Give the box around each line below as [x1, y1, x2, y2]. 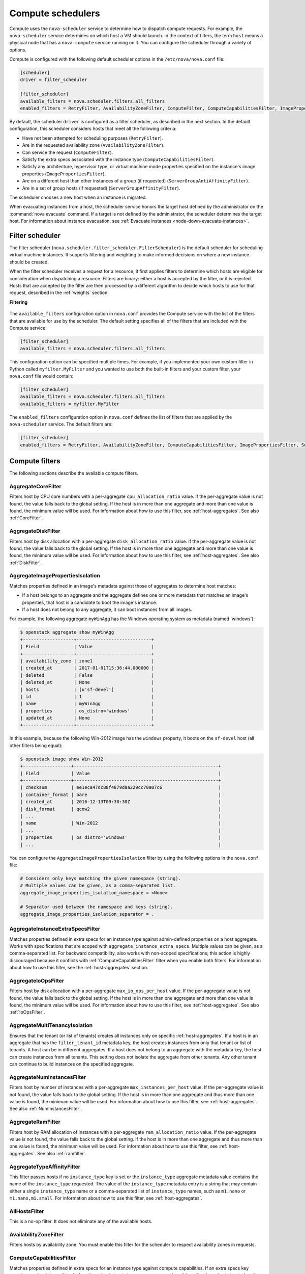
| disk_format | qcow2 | [20, 806, 221, 812]
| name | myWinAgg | [20, 701, 155, 707]
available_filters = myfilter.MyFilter [20, 401, 119, 407]
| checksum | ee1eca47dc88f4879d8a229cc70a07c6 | [20, 785, 221, 790]
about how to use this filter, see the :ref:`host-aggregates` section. [9, 965, 148, 971]
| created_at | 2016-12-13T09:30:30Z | [20, 799, 221, 805]
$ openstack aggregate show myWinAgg [20, 629, 114, 635]
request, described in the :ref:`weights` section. [9, 289, 109, 296]
